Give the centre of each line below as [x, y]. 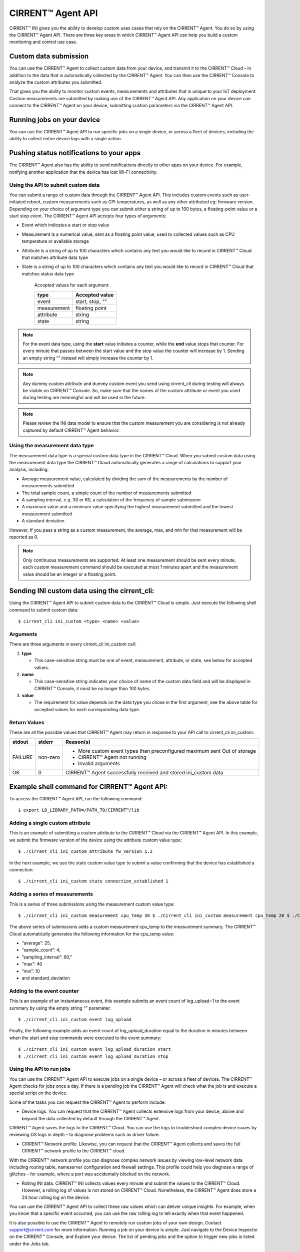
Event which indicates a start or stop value [65, 225]
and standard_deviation [46, 978]
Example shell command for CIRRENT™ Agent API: [88, 787]
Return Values [27, 722]
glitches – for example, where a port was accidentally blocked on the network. [90, 1174]
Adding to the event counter [44, 991]
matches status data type [48, 273]
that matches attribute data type [55, 257]
